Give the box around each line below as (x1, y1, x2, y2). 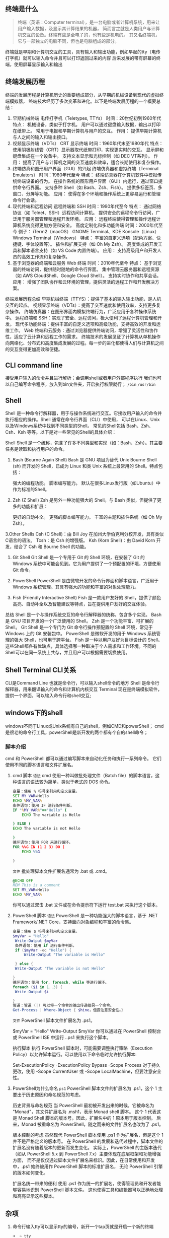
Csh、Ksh (5, 429, 26, 435)
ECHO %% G (22, 849, 40, 854)
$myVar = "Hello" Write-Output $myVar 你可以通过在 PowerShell (12, 1028, 147, 1034)
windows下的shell (5, 709, 63, 717)
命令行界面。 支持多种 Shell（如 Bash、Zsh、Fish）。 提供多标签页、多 (17, 184, 162, 190)
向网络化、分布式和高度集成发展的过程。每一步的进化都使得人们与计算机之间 (5, 339, 164, 346)
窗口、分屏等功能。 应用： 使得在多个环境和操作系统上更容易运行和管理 (12, 190, 161, 196)
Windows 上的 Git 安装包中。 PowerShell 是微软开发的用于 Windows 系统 (5, 631, 156, 637)
